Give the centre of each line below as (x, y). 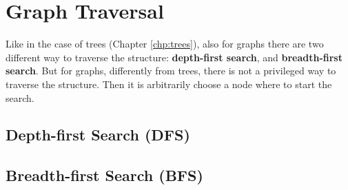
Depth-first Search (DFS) (98, 135)
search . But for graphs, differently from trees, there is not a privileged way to (171, 71)
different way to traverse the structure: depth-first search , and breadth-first (174, 57)
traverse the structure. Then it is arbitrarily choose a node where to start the (169, 84)
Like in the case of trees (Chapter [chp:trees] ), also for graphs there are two (165, 44)
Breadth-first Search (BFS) (104, 175)
